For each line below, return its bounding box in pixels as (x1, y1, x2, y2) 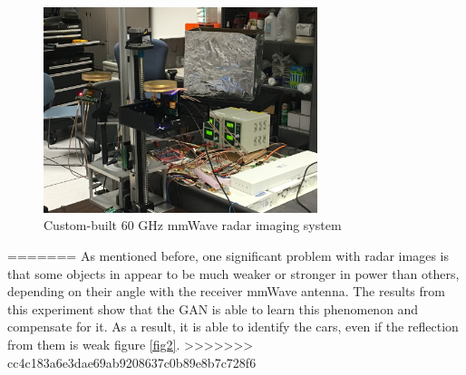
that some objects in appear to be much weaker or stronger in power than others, (7, 264, 460, 283)
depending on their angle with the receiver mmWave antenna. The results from (7, 282, 445, 301)
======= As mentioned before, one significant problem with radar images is (7, 245, 449, 264)
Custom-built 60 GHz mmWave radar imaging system (44, 216, 342, 235)
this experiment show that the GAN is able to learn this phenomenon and (7, 299, 419, 318)
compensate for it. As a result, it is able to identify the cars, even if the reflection (7, 317, 459, 336)
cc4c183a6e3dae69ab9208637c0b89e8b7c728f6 (7, 352, 257, 371)
